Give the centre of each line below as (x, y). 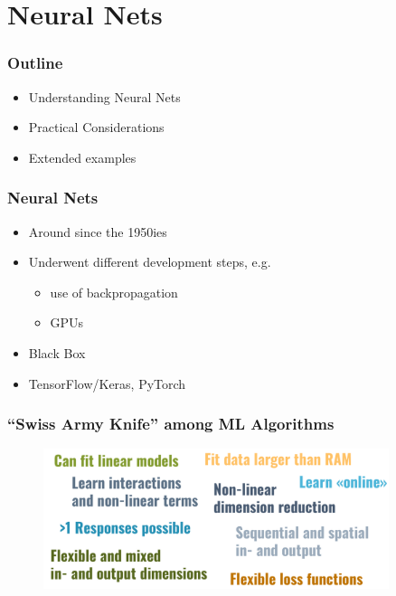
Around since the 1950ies (98, 231)
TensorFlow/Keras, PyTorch (107, 383)
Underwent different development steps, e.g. (150, 262)
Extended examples (82, 157)
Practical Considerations (96, 127)
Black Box (57, 352)
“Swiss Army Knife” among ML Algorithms (171, 424)
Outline (35, 63)
